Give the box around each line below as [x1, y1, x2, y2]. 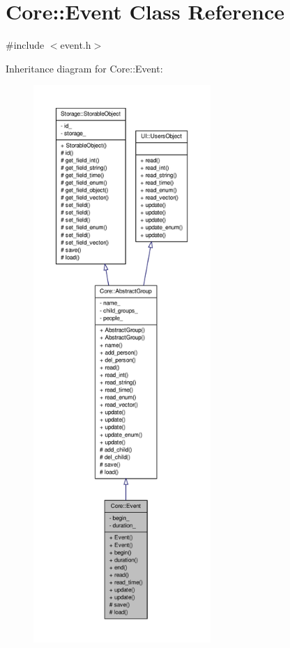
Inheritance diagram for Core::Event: [6, 61, 163, 75]
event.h [60, 38, 91, 52]
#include [6, 38, 45, 52]
